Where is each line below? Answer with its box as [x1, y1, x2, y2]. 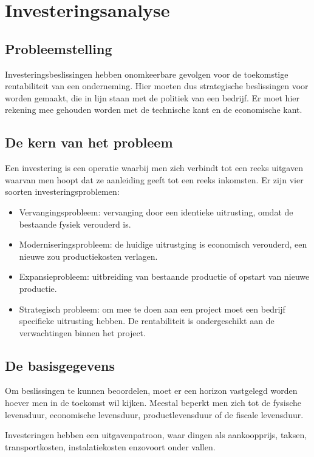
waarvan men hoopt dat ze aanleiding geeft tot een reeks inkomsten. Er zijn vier [5, 173, 304, 186]
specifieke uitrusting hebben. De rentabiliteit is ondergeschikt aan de [19, 314, 275, 327]
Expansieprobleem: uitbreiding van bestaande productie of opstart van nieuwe [19, 270, 310, 283]
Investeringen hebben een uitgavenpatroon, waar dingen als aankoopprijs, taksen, [5, 428, 307, 441]
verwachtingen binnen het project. [19, 326, 146, 339]
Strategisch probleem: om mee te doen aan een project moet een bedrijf [19, 302, 285, 315]
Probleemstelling [5, 39, 112, 58]
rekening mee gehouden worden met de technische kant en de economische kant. [5, 103, 302, 116]
